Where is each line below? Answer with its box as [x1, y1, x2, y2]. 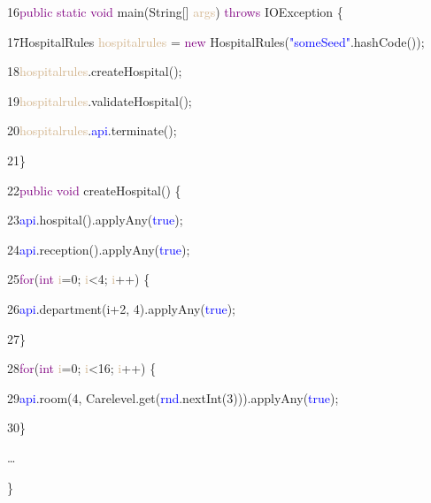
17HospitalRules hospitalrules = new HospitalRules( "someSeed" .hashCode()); [7, 32, 425, 50]
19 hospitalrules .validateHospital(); [7, 91, 192, 110]
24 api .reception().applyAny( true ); [7, 240, 190, 258]
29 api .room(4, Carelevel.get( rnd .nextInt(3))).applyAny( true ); [7, 388, 339, 407]
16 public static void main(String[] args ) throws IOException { [7, 3, 343, 20]
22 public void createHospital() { [7, 180, 181, 199]
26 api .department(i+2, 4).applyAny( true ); [7, 299, 235, 317]
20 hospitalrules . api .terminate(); [7, 121, 177, 140]
